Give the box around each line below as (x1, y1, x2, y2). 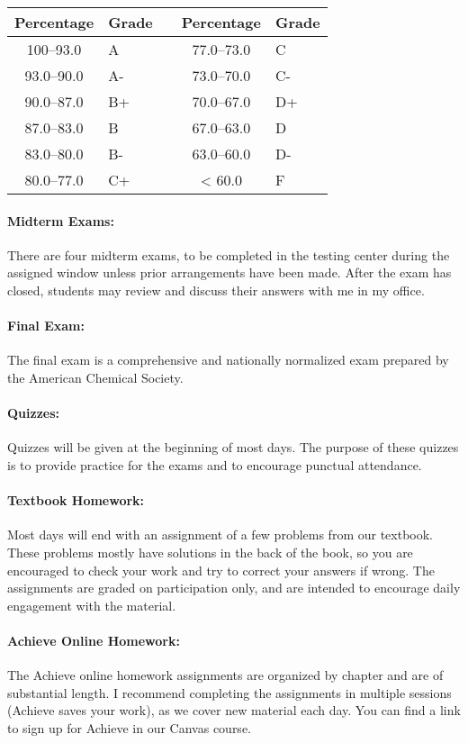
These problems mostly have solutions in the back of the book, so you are (7, 542, 413, 561)
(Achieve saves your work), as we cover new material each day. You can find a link (7, 701, 461, 720)
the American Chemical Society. (7, 367, 184, 386)
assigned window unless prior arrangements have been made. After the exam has (7, 263, 452, 282)
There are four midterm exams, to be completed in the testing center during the (7, 245, 450, 264)
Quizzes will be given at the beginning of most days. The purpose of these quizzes (7, 438, 459, 457)
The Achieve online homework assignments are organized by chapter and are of (7, 666, 444, 684)
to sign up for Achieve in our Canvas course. (7, 718, 251, 737)
